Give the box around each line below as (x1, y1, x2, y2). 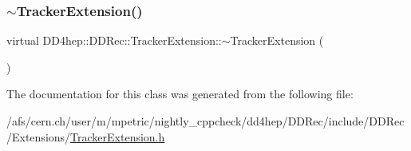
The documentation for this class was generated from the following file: (6, 85, 354, 102)
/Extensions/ (6, 128, 71, 145)
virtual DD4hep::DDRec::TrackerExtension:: (6, 32, 222, 49)
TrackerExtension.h (70, 128, 165, 145)
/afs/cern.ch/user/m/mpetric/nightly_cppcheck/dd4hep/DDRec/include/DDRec (6, 113, 405, 129)
